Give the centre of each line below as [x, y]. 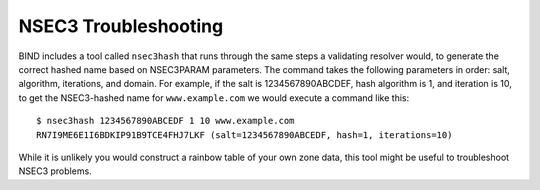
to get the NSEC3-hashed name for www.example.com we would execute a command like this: [214, 97]
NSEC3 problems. [55, 171]
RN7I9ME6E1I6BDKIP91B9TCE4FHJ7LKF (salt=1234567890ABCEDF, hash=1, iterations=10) [244, 134]
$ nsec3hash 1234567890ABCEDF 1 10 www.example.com [165, 121]
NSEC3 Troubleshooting [121, 26]
